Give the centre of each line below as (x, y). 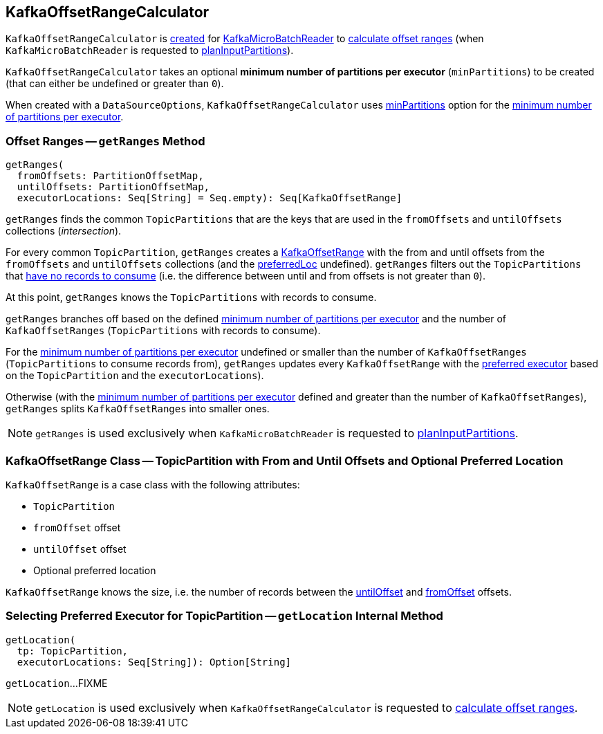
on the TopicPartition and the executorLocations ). (135, 376)
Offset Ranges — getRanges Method (105, 141)
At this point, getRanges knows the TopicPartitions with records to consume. (191, 297)
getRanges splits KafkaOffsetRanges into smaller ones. (138, 409)
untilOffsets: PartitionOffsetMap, (113, 187)
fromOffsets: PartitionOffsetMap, (110, 176)
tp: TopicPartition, (73, 651)
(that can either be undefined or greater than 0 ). (115, 84)
